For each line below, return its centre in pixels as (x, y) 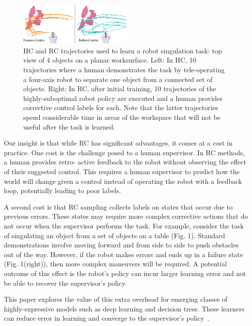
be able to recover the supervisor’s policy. (65, 283)
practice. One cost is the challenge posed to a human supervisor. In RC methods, (124, 152)
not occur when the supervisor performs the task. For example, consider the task (124, 225)
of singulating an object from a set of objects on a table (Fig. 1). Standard (115, 235)
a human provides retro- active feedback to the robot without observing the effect (125, 162)
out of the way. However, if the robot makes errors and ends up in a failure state (124, 254)
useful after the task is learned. (69, 126)
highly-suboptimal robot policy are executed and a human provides (123, 98)
